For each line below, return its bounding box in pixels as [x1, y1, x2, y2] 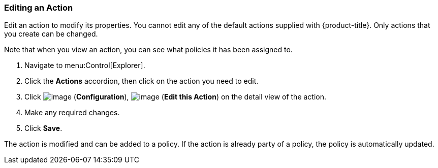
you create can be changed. [4, 29, 98, 39]
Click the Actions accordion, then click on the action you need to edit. [24, 77, 259, 86]
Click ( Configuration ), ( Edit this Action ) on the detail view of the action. [24, 92, 327, 102]
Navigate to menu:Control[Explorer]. [24, 61, 145, 70]
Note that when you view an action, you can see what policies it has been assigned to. [4, 45, 293, 54]
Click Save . [24, 124, 62, 133]
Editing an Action [4, 3, 73, 13]
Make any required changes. [24, 108, 120, 117]
